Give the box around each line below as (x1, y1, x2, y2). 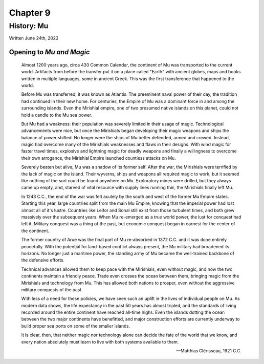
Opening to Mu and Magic (9, 48, 90, 56)
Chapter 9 (9, 7, 51, 18)
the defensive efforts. (21, 257, 65, 263)
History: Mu (9, 21, 48, 30)
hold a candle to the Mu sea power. (21, 112, 92, 118)
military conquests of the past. (21, 286, 83, 293)
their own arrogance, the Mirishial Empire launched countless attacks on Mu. (21, 155, 176, 161)
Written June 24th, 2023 (9, 35, 59, 41)
